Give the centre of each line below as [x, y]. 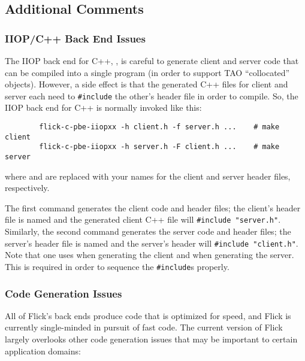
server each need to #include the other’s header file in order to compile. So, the [152, 95]
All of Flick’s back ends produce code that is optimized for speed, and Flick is [148, 315]
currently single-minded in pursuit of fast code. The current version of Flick [144, 327]
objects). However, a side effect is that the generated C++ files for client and [147, 84]
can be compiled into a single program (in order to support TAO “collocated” [147, 72]
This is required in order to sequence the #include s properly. [117, 266]
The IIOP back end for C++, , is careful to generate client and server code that [152, 60]
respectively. [27, 188]
